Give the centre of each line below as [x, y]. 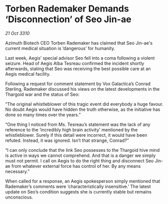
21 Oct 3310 [18, 33]
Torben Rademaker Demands [67, 9]
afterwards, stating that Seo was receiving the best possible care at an [78, 69]
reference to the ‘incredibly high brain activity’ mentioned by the [71, 130]
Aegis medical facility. [28, 74]
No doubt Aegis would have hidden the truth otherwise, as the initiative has [83, 109]
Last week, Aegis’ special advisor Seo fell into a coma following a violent [80, 58]
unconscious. [19, 197]
